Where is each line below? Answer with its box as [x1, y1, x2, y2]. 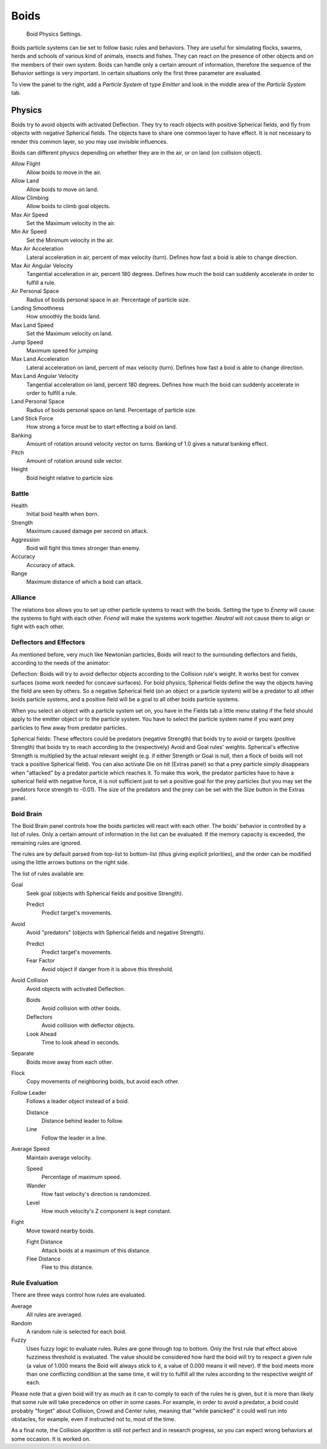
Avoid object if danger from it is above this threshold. [41, 965, 174, 973]
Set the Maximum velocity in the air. [26, 220, 116, 227]
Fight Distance [26, 1238, 63, 1246]
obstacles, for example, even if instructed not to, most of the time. [11, 1415, 176, 1422]
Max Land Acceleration [11, 355, 69, 363]
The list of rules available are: [11, 870, 85, 877]
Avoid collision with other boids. [41, 1004, 121, 1012]
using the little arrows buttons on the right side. [11, 859, 130, 866]
